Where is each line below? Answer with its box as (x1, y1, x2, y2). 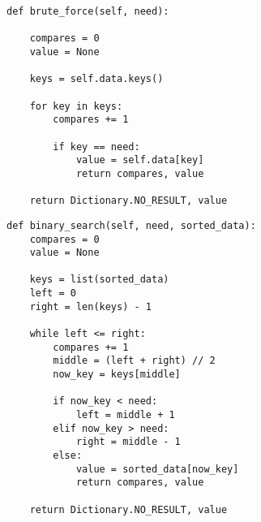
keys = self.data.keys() (29, 73, 164, 85)
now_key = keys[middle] (53, 369, 181, 381)
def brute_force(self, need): (6, 6, 169, 17)
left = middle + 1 (75, 409, 175, 421)
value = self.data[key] (75, 154, 204, 166)
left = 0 (29, 287, 76, 300)
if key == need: (53, 140, 140, 153)
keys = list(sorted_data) (29, 274, 169, 286)
